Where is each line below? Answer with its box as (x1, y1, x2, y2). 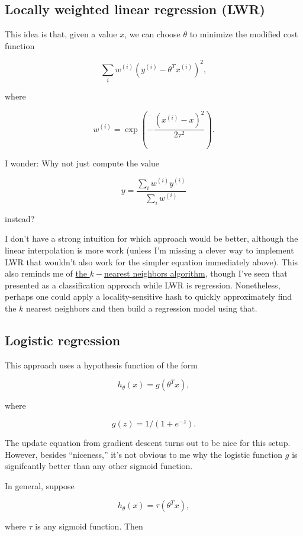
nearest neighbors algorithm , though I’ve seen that (104, 267, 288, 280)
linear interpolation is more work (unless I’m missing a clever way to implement (5, 244, 294, 256)
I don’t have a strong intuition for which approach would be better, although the (5, 232, 298, 245)
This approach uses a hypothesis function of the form (5, 358, 198, 371)
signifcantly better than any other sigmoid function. (5, 460, 193, 472)
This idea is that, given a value (5, 28, 117, 40)
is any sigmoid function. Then (35, 520, 143, 532)
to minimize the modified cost (189, 28, 298, 40)
